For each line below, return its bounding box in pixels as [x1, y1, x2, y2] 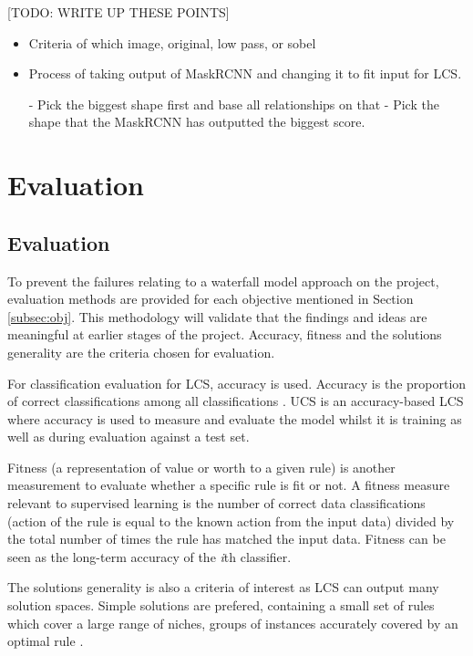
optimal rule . [7, 631, 84, 651]
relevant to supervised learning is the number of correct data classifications [7, 494, 426, 513]
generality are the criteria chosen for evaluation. [7, 342, 275, 361]
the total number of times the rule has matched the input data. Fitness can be [7, 529, 446, 548]
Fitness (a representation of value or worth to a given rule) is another [7, 457, 396, 476]
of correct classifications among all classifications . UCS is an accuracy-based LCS [7, 391, 464, 411]
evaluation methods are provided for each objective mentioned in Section [7, 289, 414, 308]
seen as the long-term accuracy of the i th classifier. [7, 547, 292, 566]
